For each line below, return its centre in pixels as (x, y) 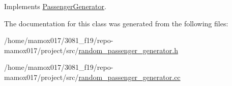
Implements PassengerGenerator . (55, 6)
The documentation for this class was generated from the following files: (116, 23)
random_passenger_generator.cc (129, 77)
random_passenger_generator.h (128, 50)
